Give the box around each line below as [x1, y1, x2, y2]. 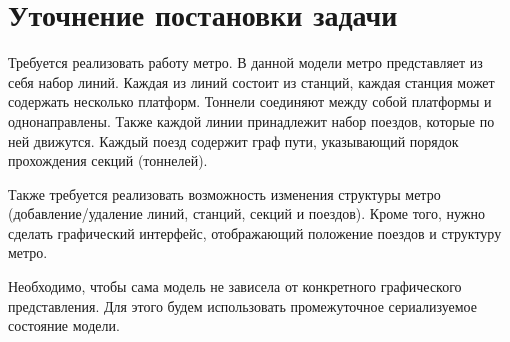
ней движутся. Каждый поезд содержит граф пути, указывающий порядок [8, 130, 459, 151]
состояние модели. [8, 315, 120, 336]
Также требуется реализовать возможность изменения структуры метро [8, 183, 441, 204]
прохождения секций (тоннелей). [8, 150, 208, 171]
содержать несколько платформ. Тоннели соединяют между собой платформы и [8, 91, 492, 112]
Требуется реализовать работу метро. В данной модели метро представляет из [8, 52, 483, 73]
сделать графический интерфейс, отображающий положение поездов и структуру [8, 222, 502, 243]
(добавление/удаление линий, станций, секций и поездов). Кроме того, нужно [8, 203, 486, 224]
